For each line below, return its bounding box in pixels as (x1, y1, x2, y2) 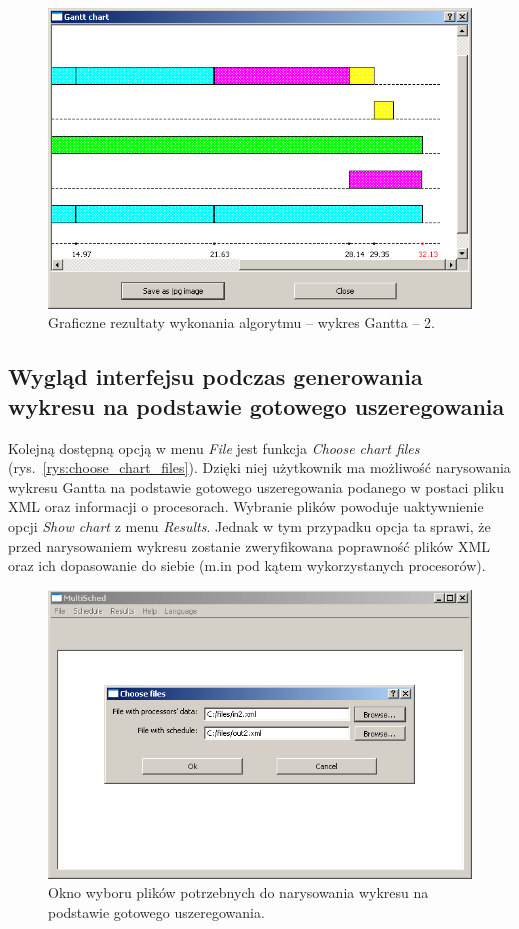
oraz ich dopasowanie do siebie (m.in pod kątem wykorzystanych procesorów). (8, 555, 486, 576)
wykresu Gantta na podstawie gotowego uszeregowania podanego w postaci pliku (8, 476, 504, 497)
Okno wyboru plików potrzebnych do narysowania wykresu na (48, 882, 429, 903)
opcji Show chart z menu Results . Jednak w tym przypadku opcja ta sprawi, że (8, 516, 491, 537)
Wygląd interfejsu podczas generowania (8, 361, 423, 392)
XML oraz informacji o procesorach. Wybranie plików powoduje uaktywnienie (8, 496, 484, 517)
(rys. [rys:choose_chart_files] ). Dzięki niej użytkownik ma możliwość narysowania (8, 457, 511, 478)
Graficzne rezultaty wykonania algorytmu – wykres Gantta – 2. (48, 312, 435, 333)
